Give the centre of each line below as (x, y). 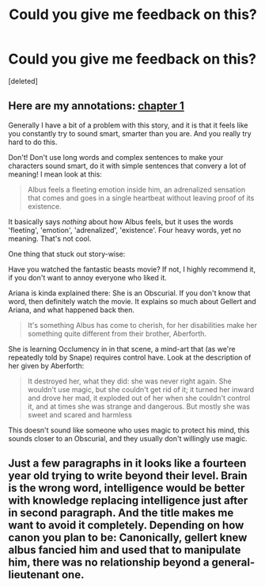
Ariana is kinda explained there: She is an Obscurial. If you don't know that (129, 293)
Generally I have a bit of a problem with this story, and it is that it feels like (128, 125)
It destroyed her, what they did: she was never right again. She (129, 381)
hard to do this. (33, 142)
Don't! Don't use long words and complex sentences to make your (116, 157)
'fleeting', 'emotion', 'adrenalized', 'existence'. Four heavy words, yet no (125, 230)
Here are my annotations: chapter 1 (96, 106)
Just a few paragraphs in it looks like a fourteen (127, 464)
